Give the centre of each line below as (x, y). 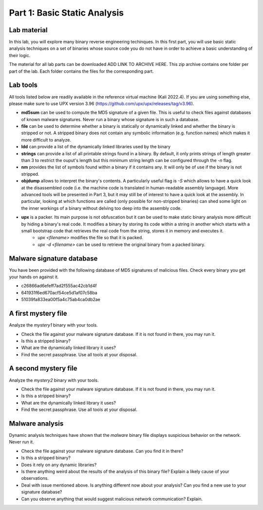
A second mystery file (43, 368)
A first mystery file (38, 314)
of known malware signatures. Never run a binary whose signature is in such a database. (110, 119)
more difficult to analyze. (46, 140)
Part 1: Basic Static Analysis (66, 13)
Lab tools (23, 85)
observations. (35, 478)
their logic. (20, 55)
